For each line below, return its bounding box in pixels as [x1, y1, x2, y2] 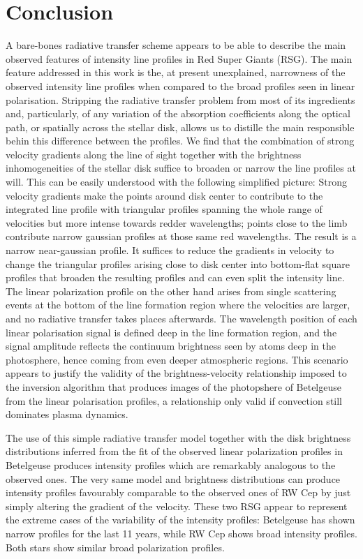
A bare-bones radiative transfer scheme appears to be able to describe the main [6, 38, 346, 52]
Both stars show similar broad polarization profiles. [6, 539, 225, 554]
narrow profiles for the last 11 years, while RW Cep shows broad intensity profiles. [6, 526, 357, 540]
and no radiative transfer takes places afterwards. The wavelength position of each [6, 311, 357, 325]
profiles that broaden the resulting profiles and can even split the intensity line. [6, 270, 345, 285]
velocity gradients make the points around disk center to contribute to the [6, 188, 323, 202]
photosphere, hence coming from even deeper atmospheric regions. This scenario [6, 352, 348, 366]
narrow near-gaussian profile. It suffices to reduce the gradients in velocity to [6, 243, 334, 258]
